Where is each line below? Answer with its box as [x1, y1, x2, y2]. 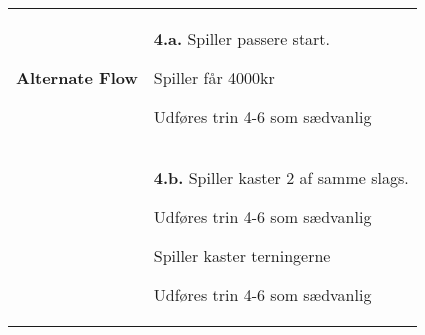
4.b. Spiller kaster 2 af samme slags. [153, 166, 409, 189]
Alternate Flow [16, 66, 138, 89]
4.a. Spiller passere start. [153, 27, 331, 50]
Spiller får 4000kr [153, 66, 275, 89]
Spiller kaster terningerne [153, 244, 331, 267]
